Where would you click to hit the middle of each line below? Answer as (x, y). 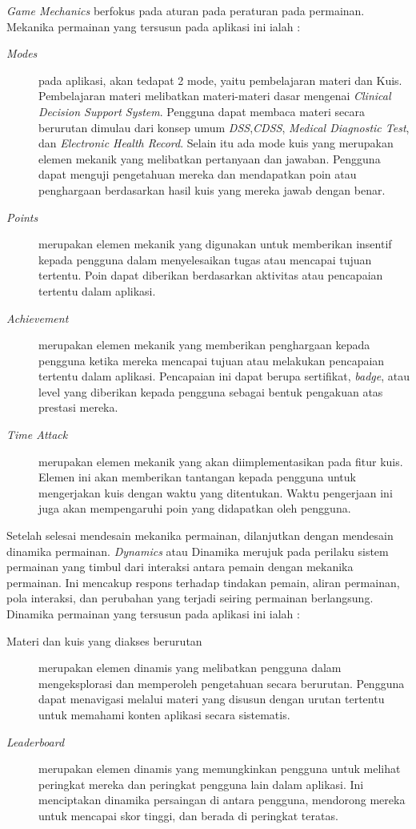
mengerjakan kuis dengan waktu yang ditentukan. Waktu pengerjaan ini (216, 492)
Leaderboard (36, 741)
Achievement (38, 318)
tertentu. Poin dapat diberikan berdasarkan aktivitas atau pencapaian (211, 275)
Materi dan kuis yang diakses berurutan (104, 640)
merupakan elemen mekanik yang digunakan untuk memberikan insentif (215, 244)
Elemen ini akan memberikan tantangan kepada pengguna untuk (197, 477)
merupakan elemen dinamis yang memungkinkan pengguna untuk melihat (220, 769)
